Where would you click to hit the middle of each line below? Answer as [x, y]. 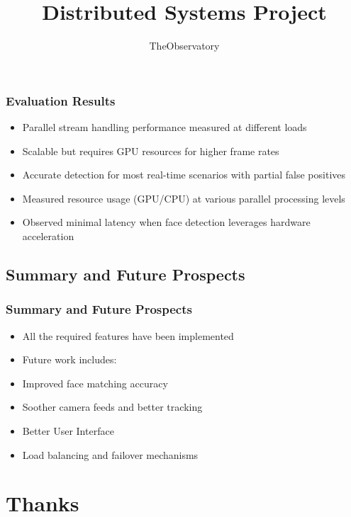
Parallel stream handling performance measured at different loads [165, 127]
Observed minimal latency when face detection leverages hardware [166, 222]
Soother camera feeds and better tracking [112, 407]
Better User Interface [68, 430]
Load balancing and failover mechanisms [110, 454]
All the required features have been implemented [128, 335]
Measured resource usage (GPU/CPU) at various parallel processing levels [184, 198]
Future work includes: [69, 359]
